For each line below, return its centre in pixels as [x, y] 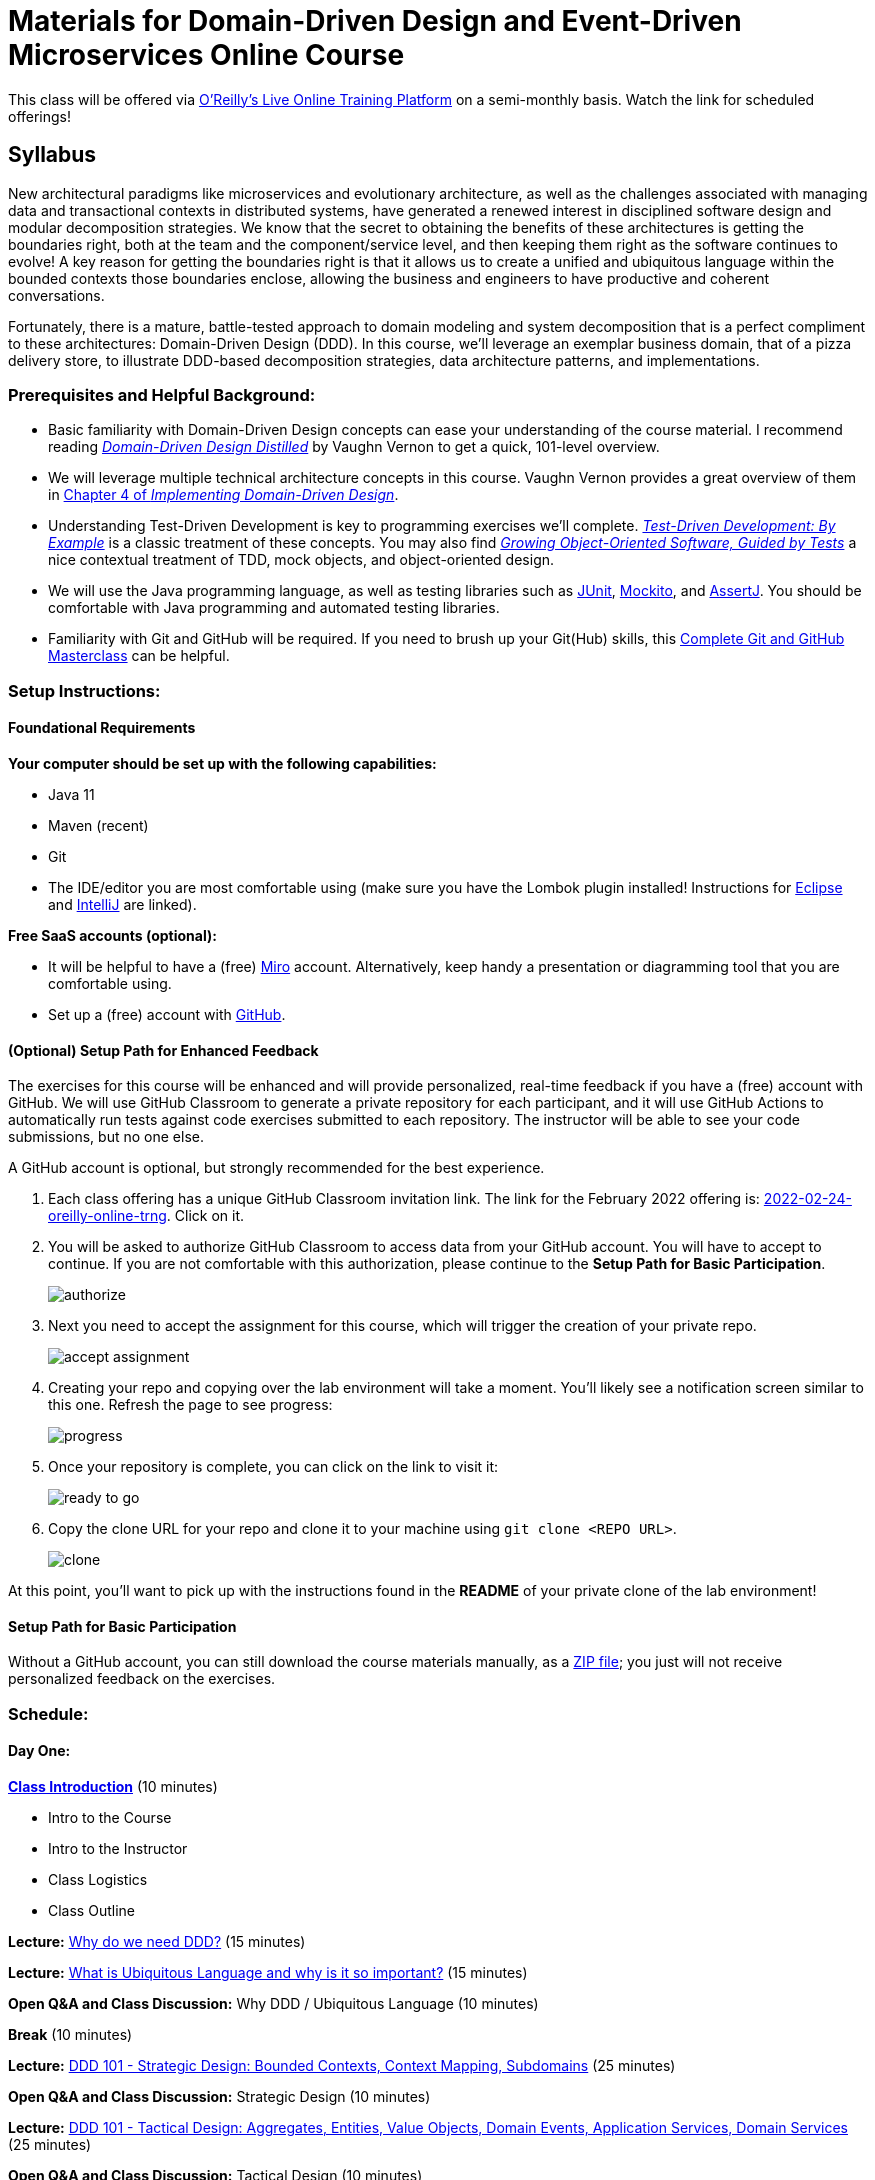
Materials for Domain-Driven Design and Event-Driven [375, 21]
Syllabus [52, 155]
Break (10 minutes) [70, 2034]
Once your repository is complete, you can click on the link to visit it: [273, 1467]
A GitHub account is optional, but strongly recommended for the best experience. [276, 1168]
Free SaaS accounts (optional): [112, 935]
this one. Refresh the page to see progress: [190, 1405]
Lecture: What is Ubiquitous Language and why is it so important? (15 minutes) [268, 1972]
